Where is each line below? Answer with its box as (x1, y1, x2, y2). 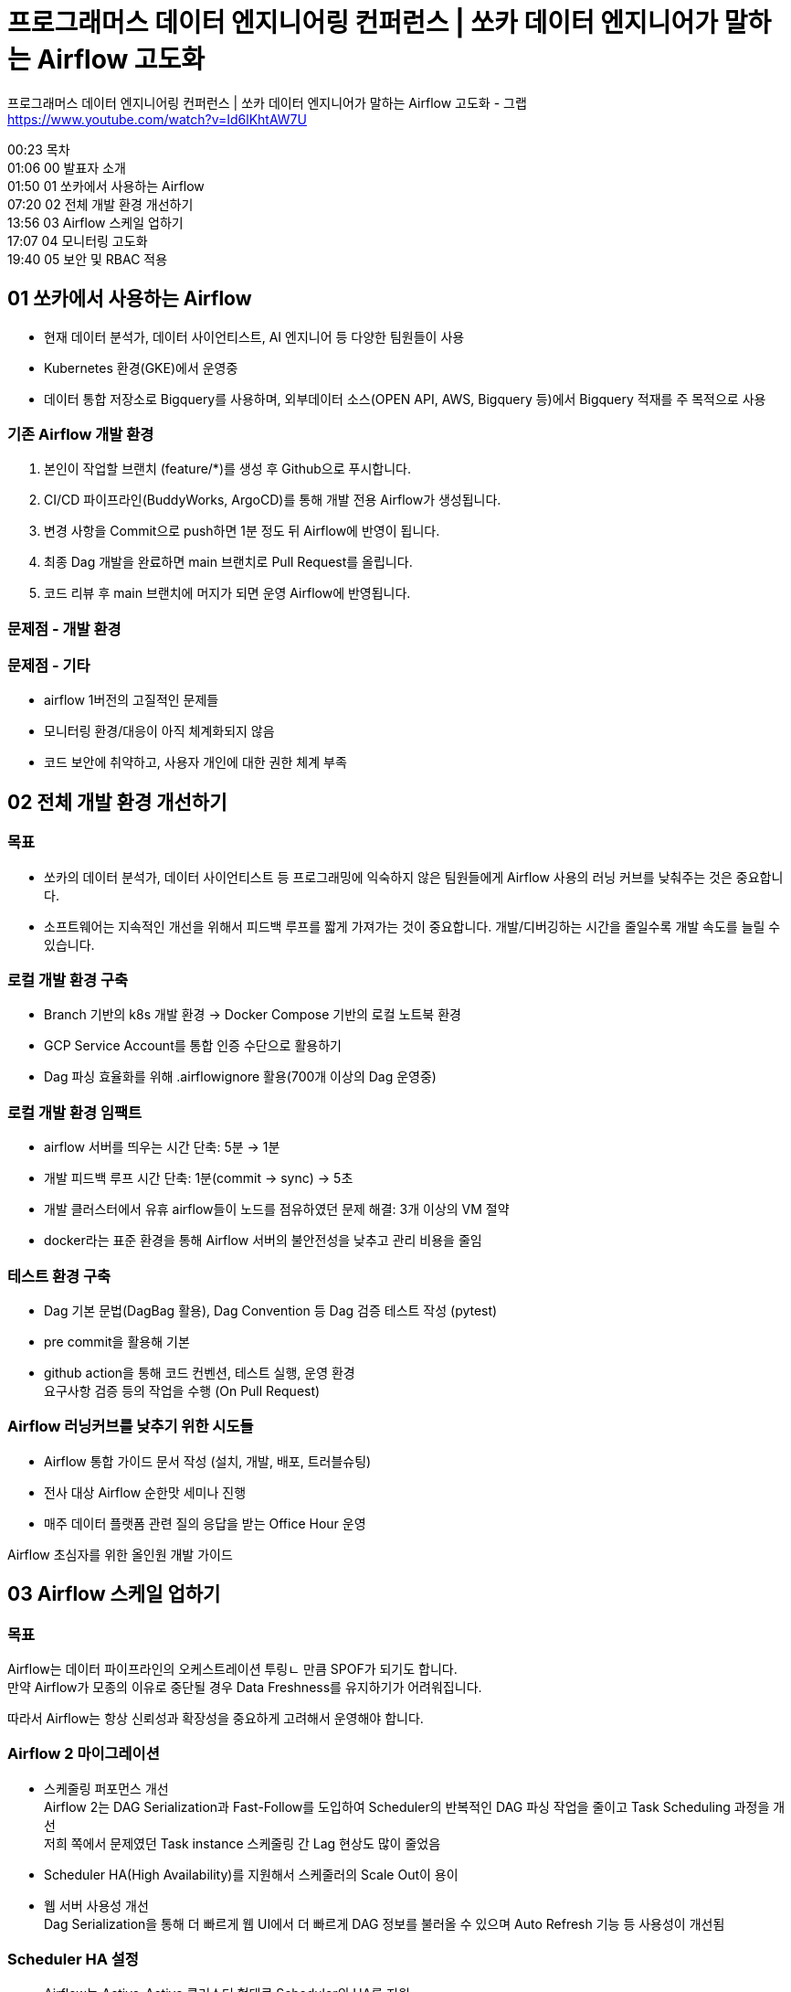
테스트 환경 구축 (7, 1266, 111, 1285)
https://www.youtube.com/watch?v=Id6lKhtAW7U (7, 111, 307, 127)
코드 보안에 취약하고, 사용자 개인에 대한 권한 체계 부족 (44, 754, 347, 771)
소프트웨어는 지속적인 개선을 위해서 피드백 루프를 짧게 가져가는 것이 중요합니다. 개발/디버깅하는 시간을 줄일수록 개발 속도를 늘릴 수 (44, 918, 781, 934)
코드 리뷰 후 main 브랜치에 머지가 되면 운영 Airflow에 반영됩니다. (44, 585, 411, 602)
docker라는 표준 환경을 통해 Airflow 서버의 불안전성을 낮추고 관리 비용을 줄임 (44, 1232, 482, 1249)
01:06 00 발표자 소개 (7, 159, 126, 176)
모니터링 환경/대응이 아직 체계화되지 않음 (44, 723, 275, 740)
